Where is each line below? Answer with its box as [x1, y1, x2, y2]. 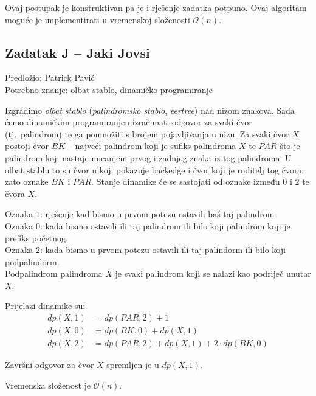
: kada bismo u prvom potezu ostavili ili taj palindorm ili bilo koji [39, 243, 286, 256]
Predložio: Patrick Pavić [5, 71, 95, 84]
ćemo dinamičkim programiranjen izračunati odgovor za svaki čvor [5, 116, 252, 128]
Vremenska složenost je [5, 378, 91, 391]
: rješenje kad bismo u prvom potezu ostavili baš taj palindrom [39, 207, 275, 220]
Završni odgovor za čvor [5, 358, 94, 371]
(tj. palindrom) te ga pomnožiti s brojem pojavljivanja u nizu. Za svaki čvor [5, 127, 289, 140]
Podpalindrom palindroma [5, 267, 103, 280]
